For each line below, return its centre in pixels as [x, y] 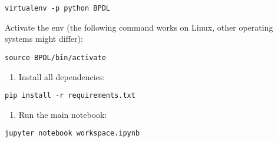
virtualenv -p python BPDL [57, 8]
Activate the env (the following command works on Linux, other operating [139, 27]
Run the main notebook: [63, 114]
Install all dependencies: [62, 76]
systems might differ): [44, 39]
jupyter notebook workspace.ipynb [72, 133]
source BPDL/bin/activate [55, 57]
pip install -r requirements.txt [70, 96]
